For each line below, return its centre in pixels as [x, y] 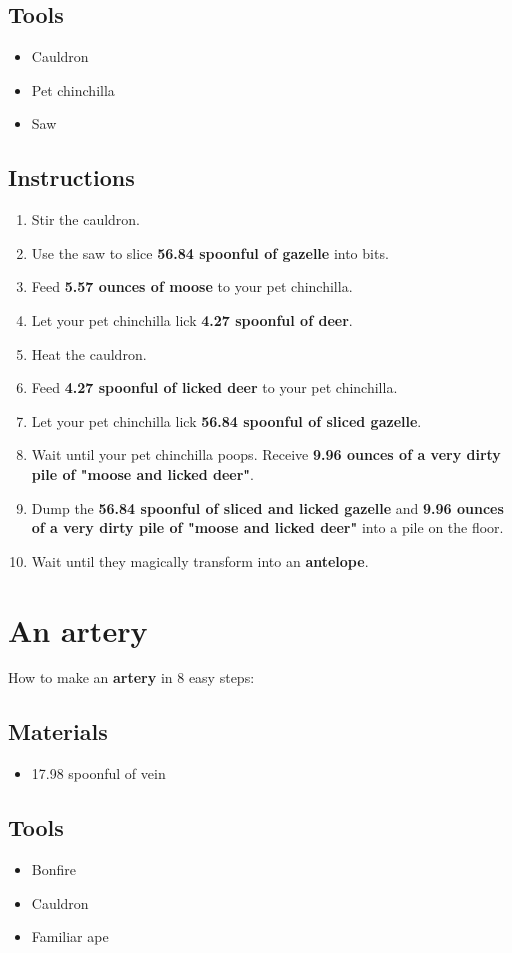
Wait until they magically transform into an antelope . [200, 560]
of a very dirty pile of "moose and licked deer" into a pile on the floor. [267, 527]
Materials [58, 731]
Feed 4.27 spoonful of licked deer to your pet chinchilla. [214, 387]
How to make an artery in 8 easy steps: [131, 677]
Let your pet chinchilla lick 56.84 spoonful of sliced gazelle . [226, 420]
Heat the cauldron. [89, 353]
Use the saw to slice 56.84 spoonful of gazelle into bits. [210, 252]
